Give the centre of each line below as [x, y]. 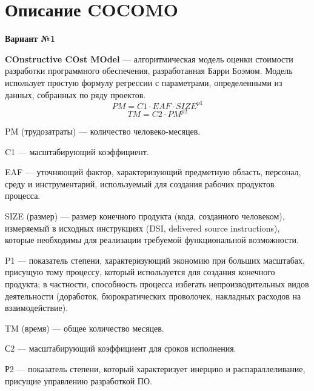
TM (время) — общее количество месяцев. [85, 328]
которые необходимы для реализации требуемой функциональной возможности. [152, 240]
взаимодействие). [37, 308]
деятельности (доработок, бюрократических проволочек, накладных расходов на [153, 296]
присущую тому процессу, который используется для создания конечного [140, 272]
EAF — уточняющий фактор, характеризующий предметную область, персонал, [153, 172]
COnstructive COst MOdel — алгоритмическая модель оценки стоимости [149, 58]
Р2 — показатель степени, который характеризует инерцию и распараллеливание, [155, 369]
